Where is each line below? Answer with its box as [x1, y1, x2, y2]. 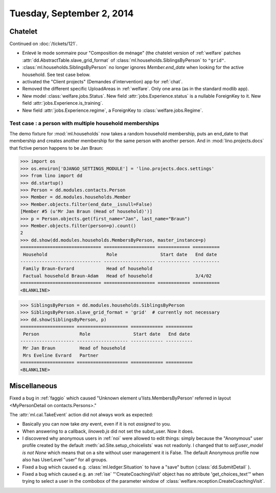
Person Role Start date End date [23, 331, 190, 337]
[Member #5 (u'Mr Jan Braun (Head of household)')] [20, 208, 153, 215]
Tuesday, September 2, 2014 [9, 8, 134, 19]
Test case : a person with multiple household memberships [9, 120, 159, 127]
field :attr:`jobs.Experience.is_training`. [22, 100, 103, 106]
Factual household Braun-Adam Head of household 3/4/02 [23, 273, 212, 278]
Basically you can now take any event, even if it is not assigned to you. [22, 421, 171, 427]
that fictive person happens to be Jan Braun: [9, 145, 103, 151]
